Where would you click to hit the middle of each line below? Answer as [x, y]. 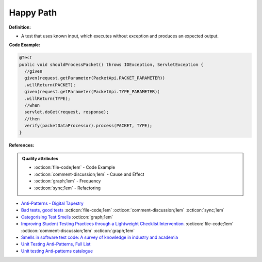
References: [22, 145]
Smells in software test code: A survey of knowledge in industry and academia [99, 237]
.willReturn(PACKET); [50, 85]
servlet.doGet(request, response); [67, 112]
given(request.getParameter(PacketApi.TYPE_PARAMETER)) [92, 92]
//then [32, 119]
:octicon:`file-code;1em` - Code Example [75, 167]
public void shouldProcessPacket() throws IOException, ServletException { [111, 65]
